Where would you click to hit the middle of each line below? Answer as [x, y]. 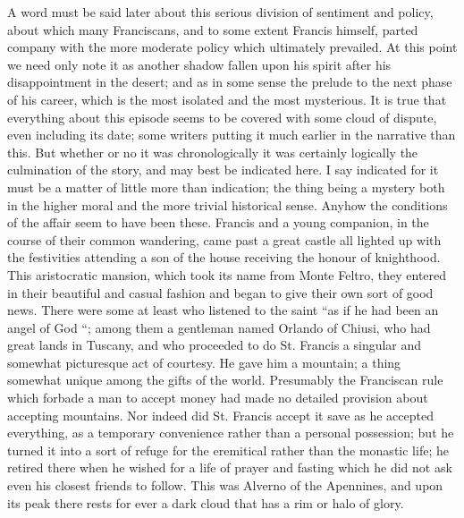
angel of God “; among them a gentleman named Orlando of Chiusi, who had [219, 327]
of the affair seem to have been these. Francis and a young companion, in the [218, 222]
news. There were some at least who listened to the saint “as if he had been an [223, 310]
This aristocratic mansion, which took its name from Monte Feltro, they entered [227, 274]
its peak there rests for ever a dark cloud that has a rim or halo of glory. [206, 502]
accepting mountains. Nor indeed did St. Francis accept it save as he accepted [220, 415]
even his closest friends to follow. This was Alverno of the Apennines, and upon [225, 485]
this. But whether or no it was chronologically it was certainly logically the [213, 152]
